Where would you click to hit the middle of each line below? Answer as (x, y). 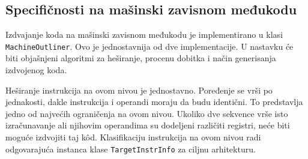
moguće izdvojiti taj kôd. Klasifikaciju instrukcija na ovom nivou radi (133, 137)
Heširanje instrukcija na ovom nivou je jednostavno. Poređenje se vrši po (139, 90)
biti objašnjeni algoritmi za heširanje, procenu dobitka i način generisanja (141, 58)
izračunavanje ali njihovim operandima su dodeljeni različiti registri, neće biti (148, 125)
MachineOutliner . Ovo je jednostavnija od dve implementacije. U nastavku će (149, 46)
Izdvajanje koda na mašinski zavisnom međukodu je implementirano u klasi (144, 34)
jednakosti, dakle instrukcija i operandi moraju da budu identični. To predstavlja (154, 102)
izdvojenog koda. (36, 70)
